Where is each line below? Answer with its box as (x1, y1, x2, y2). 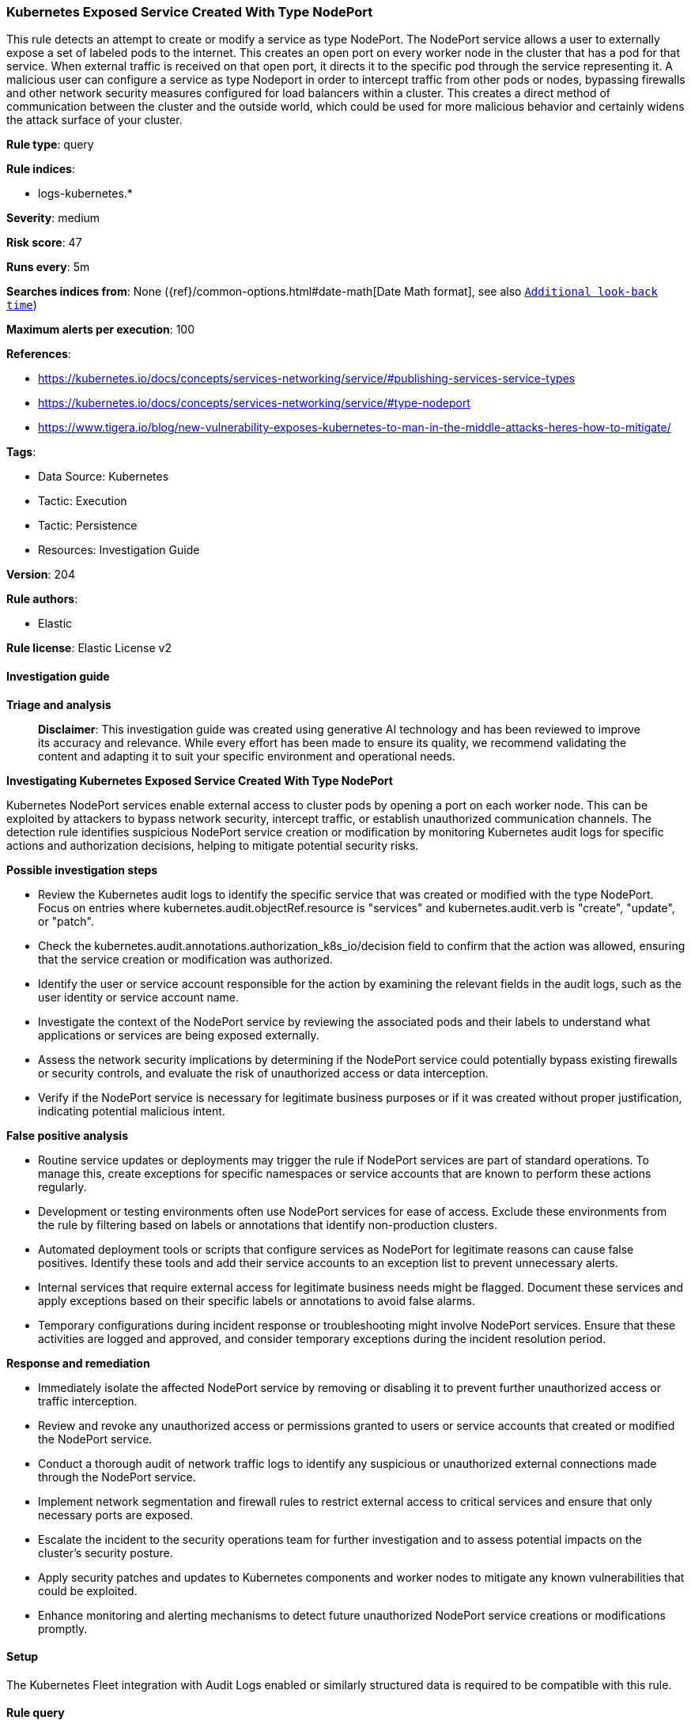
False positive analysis (6, 1128, 128, 1142)
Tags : (6, 445, 36, 459)
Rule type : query (6, 138, 94, 152)
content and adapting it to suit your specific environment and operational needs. (38, 749, 455, 763)
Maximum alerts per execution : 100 (6, 323, 195, 337)
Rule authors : (6, 592, 78, 606)
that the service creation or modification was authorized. (38, 952, 333, 966)
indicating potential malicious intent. (38, 1103, 225, 1118)
